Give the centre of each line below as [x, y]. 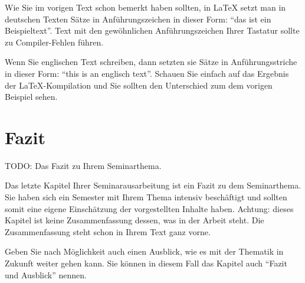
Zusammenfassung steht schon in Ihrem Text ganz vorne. [108, 231]
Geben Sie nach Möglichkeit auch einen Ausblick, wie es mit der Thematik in [144, 251]
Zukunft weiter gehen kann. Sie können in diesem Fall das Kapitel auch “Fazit [146, 263]
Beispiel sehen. [31, 97]
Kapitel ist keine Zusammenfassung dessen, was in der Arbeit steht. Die [135, 220]
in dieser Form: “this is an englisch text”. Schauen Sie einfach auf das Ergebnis [147, 73]
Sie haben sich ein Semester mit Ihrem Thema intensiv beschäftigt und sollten [146, 197]
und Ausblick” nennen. [46, 274]
